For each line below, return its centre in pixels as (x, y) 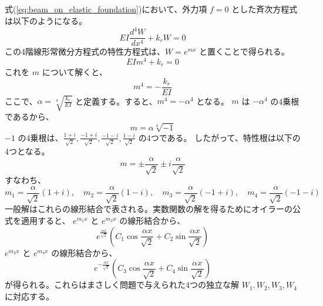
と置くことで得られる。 (244, 51)
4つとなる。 (27, 151)
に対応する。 (29, 296)
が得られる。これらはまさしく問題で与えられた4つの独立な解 (122, 285)
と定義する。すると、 (116, 101)
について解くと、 (75, 72)
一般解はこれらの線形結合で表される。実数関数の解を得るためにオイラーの (149, 209)
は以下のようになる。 (46, 20)
